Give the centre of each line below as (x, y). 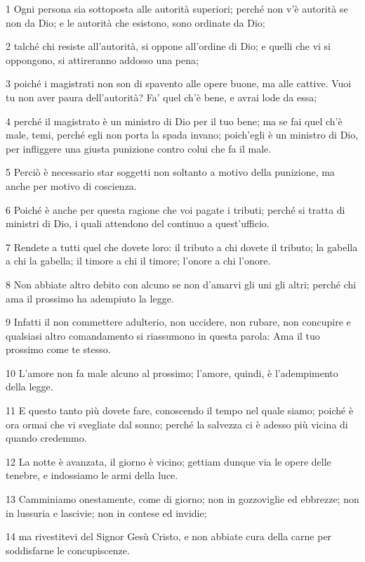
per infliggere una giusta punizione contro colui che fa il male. (139, 148)
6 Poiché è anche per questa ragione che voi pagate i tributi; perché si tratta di (175, 209)
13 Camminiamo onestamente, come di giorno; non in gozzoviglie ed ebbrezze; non (182, 499)
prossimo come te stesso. (58, 349)
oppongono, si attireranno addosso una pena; (102, 59)
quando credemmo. (46, 438)
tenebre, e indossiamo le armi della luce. (92, 475)
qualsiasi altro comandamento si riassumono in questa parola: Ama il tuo (163, 335)
